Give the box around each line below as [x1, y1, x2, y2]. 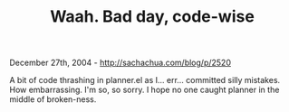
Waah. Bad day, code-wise [49, 6, 255, 27]
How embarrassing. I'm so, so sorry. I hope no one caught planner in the [9, 84, 280, 96]
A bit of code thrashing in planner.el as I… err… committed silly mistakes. [9, 75, 281, 86]
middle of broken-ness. [9, 94, 97, 105]
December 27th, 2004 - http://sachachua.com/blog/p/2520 [9, 57, 231, 69]
